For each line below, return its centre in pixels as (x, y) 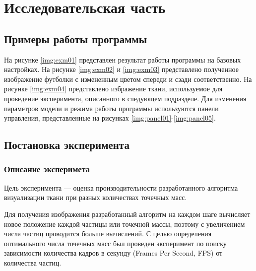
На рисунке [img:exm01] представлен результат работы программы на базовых (123, 59)
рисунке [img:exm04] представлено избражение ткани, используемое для (113, 89)
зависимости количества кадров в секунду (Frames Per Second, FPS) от (113, 253)
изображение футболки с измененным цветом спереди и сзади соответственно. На (128, 79)
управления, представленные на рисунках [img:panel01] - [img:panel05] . (110, 118)
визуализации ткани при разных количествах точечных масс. (96, 197)
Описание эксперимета (47, 169)
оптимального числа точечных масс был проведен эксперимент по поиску (115, 243)
